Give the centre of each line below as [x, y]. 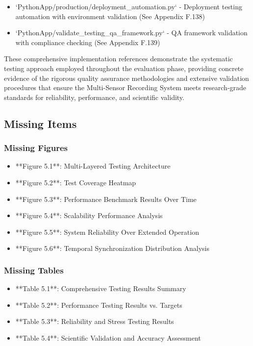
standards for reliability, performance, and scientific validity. [94, 97]
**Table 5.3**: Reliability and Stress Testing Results [95, 321]
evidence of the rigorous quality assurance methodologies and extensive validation [126, 78]
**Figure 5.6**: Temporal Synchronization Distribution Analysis [112, 248]
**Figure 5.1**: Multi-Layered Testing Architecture [93, 166]
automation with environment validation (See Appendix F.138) [110, 16]
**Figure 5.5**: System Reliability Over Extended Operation [107, 232]
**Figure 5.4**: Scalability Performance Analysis [89, 215]
